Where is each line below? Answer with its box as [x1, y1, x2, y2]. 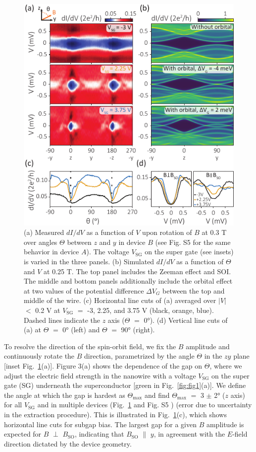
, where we [209, 361, 242, 371]
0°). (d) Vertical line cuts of [144, 314, 228, 325]
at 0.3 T [202, 227, 227, 237]
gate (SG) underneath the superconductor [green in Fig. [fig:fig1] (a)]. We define [4, 380, 246, 390]
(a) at [24, 324, 41, 335]
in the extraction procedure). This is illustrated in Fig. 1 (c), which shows [4, 409, 227, 419]
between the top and [162, 285, 225, 296]
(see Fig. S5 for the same [155, 236, 231, 247]
